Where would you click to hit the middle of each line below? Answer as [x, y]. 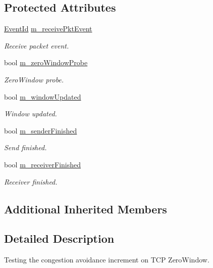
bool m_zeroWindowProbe [46, 62]
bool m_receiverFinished [43, 164]
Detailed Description [59, 238]
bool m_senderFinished [41, 130]
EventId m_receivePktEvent [48, 29]
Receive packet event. [37, 45]
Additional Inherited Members [86, 209]
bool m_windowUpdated [43, 96]
